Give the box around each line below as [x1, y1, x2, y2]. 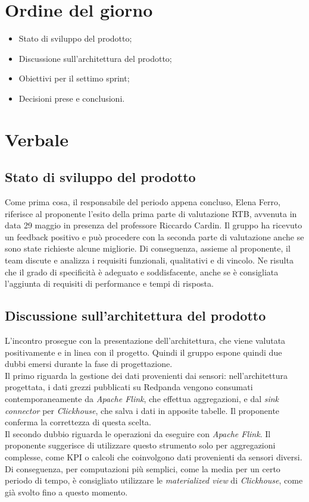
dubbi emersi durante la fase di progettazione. [5, 357, 173, 370]
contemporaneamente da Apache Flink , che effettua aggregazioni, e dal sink [5, 393, 279, 404]
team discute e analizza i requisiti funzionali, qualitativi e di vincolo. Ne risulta [5, 254, 294, 266]
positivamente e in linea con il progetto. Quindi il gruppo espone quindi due [5, 346, 282, 358]
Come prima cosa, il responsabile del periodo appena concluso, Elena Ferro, [5, 196, 280, 208]
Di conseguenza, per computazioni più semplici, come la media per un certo [5, 462, 280, 475]
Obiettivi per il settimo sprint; [18, 72, 130, 84]
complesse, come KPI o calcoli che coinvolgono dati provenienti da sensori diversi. [5, 450, 302, 463]
